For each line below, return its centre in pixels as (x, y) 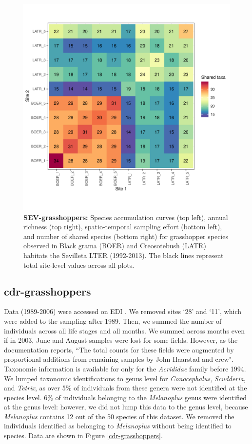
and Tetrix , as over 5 (35, 388)
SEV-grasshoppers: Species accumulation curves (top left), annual (126, 217)
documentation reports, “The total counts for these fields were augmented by (119, 349)
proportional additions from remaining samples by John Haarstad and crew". (119, 359)
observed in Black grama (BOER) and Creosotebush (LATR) (115, 246)
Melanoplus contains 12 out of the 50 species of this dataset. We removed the (119, 416)
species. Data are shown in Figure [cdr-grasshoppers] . (83, 435)
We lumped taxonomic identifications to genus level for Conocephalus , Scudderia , (125, 378)
